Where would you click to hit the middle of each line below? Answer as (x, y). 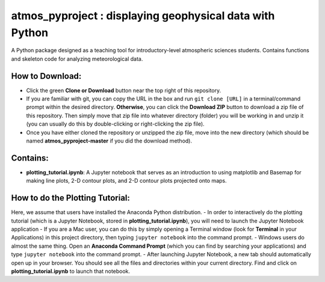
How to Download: (46, 76)
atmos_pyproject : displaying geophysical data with (143, 16)
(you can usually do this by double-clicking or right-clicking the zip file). (115, 124)
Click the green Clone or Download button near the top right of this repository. (124, 90)
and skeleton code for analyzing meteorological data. (77, 59)
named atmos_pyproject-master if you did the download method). (109, 141)
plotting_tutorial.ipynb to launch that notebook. (71, 271)
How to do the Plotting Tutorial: (71, 198)
